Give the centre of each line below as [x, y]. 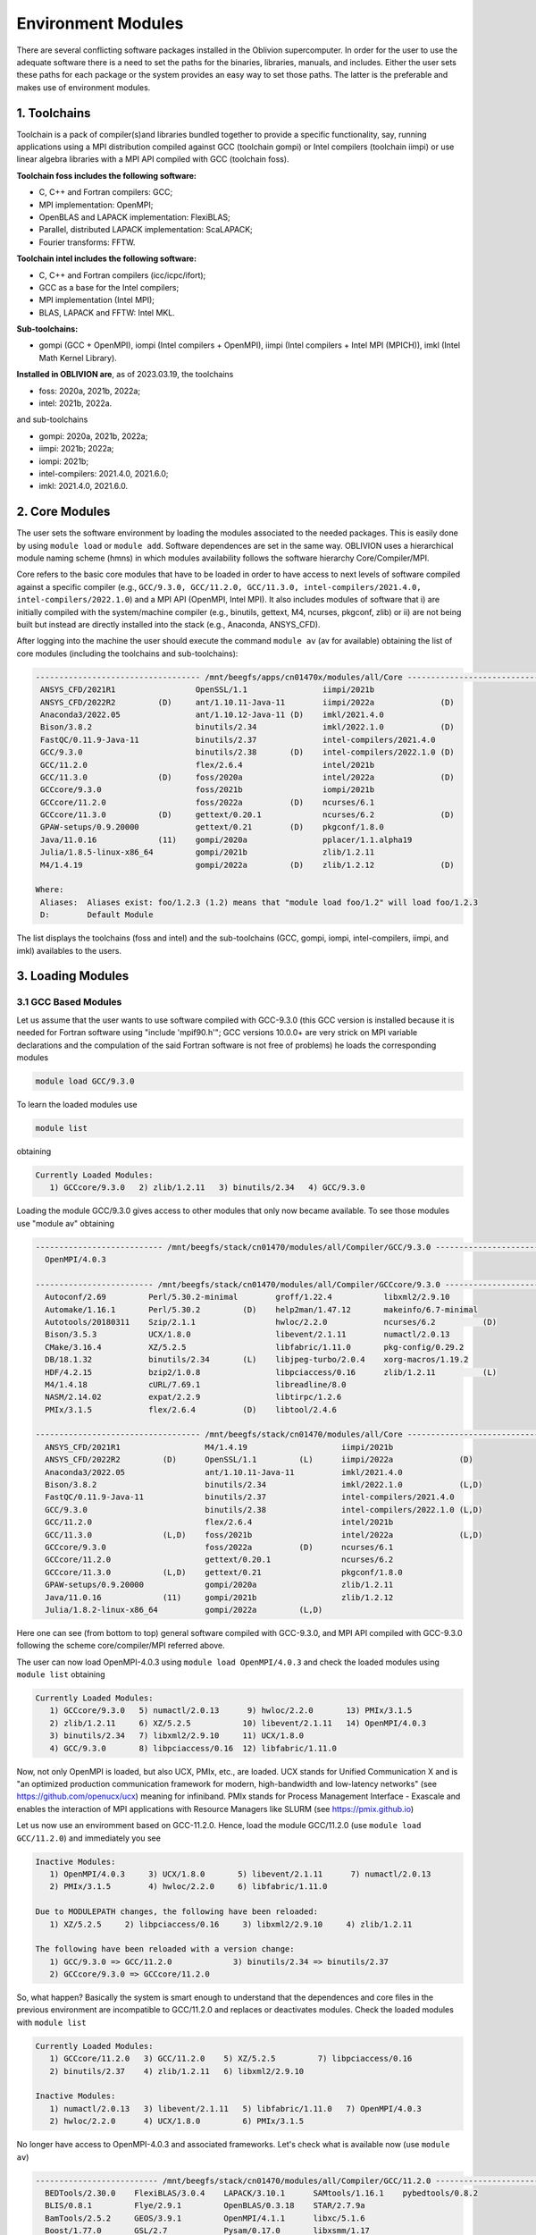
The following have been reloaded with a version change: [165, 1949]
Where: [50, 890]
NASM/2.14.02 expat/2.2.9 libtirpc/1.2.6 [193, 1397]
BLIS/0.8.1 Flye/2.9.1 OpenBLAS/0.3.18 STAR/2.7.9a [205, 2205]
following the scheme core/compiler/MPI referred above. [121, 1646]
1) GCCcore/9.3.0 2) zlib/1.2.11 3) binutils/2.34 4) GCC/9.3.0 [207, 1188]
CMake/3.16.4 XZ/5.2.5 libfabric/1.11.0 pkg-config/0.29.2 [255, 1347]
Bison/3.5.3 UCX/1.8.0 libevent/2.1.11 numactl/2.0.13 [247, 1335]
